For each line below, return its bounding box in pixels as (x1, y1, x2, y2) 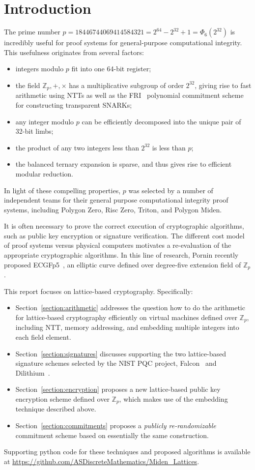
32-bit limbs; (15, 126, 54, 136)
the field (15, 80, 40, 90)
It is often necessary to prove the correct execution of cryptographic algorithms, (4, 221, 244, 231)
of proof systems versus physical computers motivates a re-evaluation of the (4, 240, 231, 250)
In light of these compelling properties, (4, 185, 121, 195)
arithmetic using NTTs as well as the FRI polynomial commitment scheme (15, 90, 244, 100)
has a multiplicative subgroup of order (69, 80, 184, 90)
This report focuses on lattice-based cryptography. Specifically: (4, 286, 193, 296)
